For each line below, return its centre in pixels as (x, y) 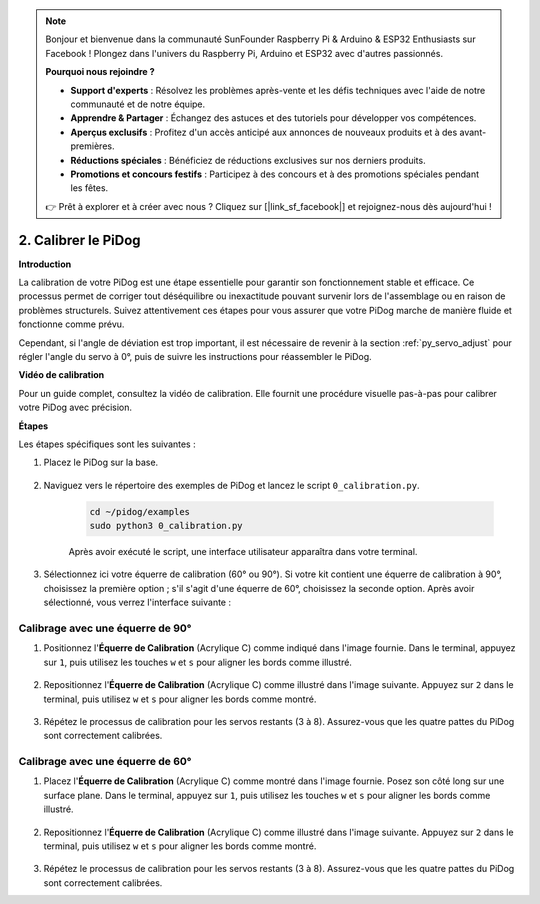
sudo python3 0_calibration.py (166, 526)
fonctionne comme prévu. (71, 324)
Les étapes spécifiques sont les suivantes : (107, 444)
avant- (473, 132)
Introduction (45, 264)
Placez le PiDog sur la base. (101, 462)
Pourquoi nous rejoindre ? (100, 72)
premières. (92, 146)
